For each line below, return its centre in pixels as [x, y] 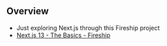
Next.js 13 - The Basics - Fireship [63, 35]
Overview [28, 11]
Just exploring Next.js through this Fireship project [88, 27]
